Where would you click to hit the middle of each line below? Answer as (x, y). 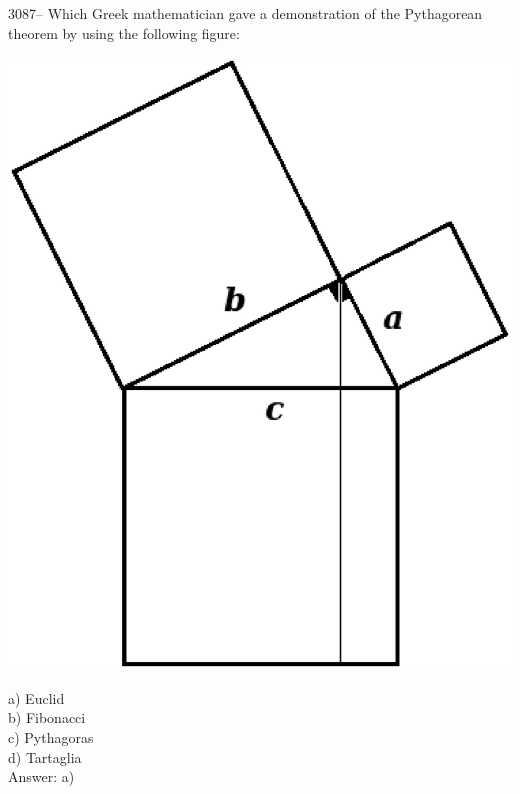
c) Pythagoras (51, 736)
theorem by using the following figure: (124, 32)
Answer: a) (41, 776)
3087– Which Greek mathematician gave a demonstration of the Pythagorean (245, 13)
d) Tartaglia (45, 756)
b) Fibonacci (47, 717)
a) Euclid (36, 697)
